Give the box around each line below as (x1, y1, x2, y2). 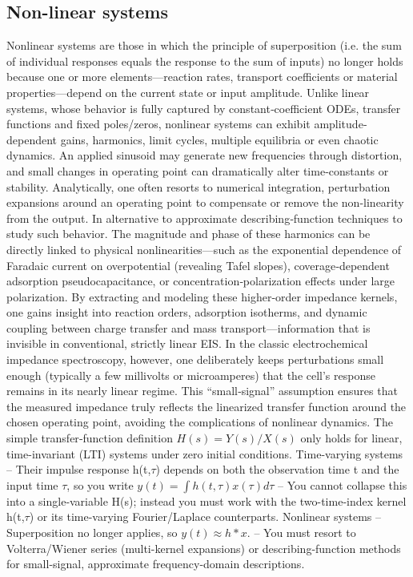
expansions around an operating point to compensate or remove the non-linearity (6, 194, 404, 211)
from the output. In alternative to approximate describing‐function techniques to (6, 209, 403, 226)
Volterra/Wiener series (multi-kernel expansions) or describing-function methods (6, 539, 401, 556)
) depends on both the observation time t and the (155, 461, 399, 478)
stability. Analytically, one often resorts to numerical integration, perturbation (6, 178, 391, 195)
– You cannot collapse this (278, 476, 407, 493)
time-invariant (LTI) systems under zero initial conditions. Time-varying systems (6, 445, 403, 462)
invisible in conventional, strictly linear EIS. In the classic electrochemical (6, 335, 368, 352)
